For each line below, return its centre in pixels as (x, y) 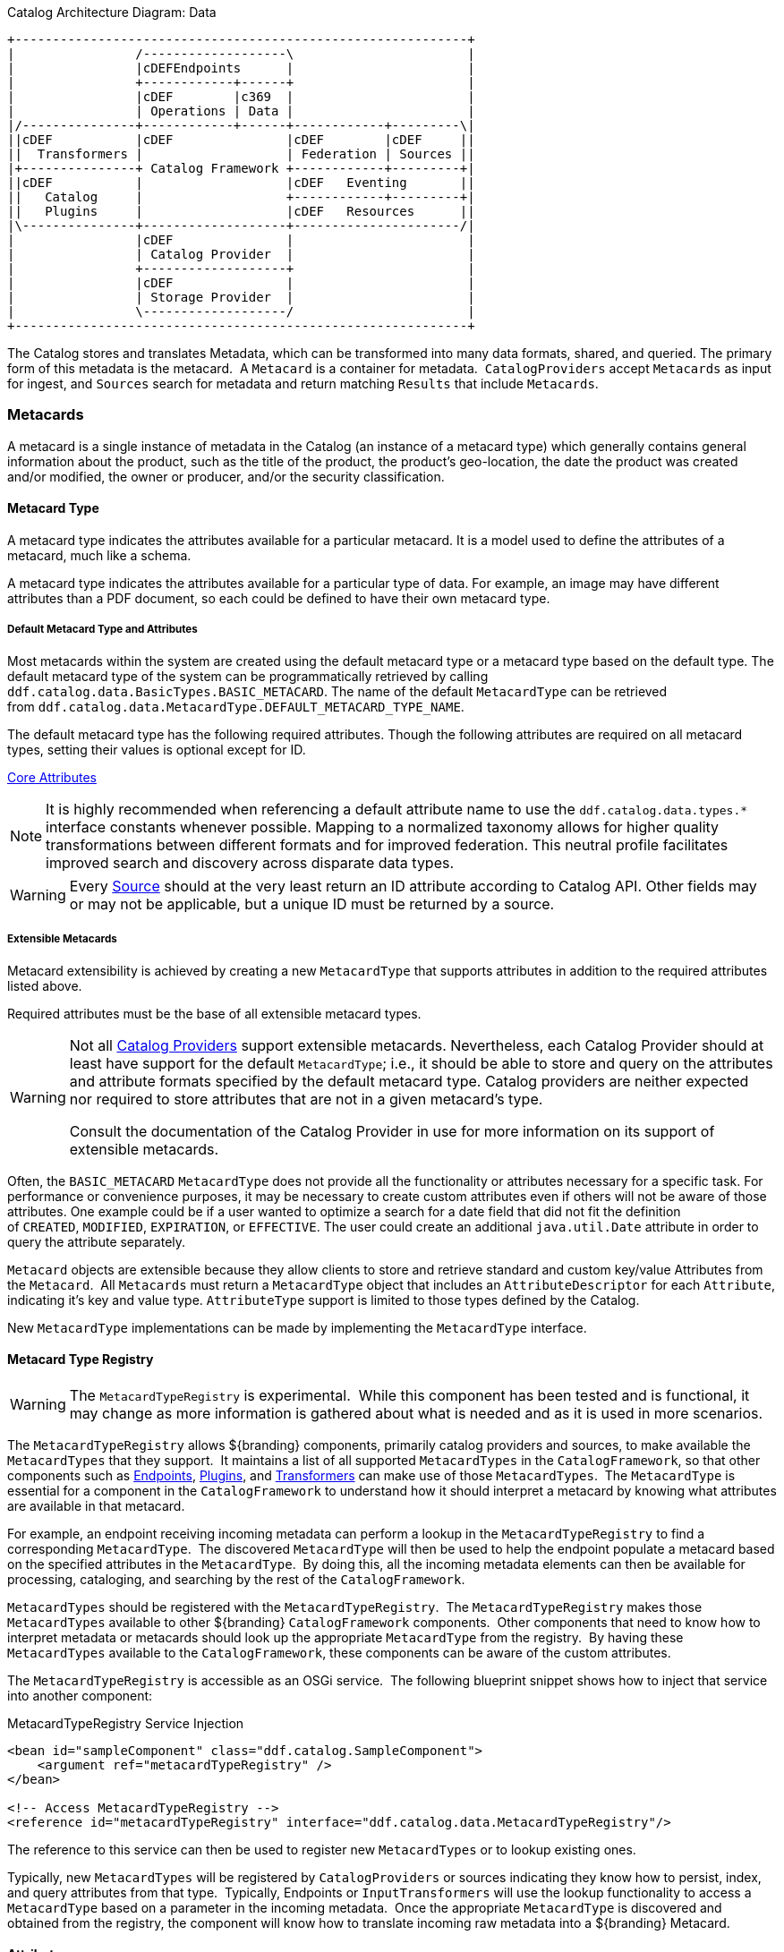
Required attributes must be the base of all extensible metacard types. (214, 1013)
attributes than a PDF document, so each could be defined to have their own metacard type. (279, 598)
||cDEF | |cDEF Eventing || (241, 183)
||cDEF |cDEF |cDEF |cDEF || (241, 140)
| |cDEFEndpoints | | (241, 68)
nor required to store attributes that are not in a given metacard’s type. (306, 1099)
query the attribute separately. (97, 1241)
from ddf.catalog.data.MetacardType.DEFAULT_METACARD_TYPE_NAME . (236, 706)
